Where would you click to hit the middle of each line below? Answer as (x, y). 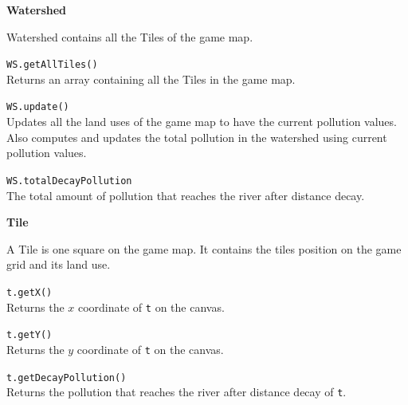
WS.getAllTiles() (52, 65)
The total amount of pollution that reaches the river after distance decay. (186, 195)
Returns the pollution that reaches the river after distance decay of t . (177, 392)
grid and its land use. (59, 264)
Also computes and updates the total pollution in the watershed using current (197, 137)
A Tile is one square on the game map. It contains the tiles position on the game (204, 248)
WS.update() (38, 107)
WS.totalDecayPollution (69, 181)
